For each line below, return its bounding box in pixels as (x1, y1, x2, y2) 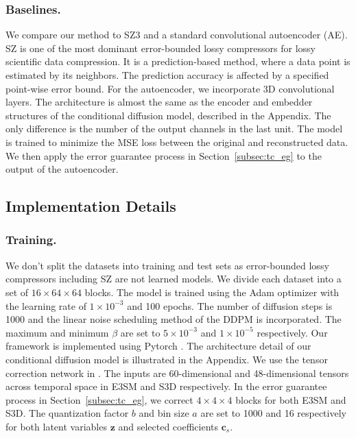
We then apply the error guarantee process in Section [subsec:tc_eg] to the (5, 148, 322, 162)
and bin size (139, 406, 189, 420)
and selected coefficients (118, 419, 219, 433)
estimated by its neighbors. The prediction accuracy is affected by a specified (5, 68, 329, 82)
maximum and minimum (5, 325, 109, 339)
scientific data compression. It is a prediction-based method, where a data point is (5, 54, 351, 69)
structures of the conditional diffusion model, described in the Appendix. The (5, 108, 331, 122)
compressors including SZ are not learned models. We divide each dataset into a (5, 271, 342, 286)
